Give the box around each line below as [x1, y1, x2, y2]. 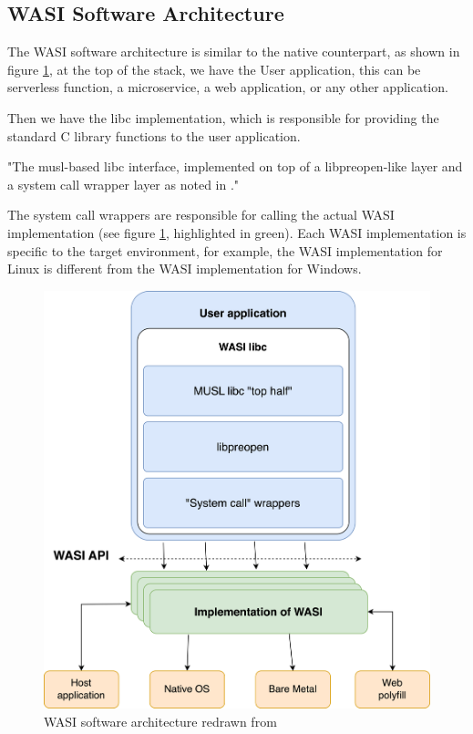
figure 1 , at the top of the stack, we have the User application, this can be [7, 59, 421, 78]
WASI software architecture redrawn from [44, 711, 277, 730]
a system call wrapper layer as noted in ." [7, 174, 240, 193]
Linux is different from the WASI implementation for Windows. [7, 259, 362, 278]
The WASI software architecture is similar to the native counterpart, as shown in [7, 42, 460, 61]
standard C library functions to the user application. [7, 126, 301, 145]
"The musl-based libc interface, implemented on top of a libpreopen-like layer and [7, 157, 463, 176]
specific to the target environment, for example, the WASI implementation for [7, 241, 443, 260]
